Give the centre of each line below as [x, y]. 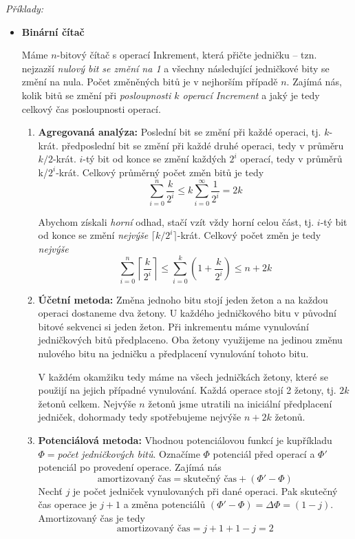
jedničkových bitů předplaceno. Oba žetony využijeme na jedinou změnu [190, 340]
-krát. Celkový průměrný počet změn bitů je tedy [160, 172]
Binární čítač [53, 31]
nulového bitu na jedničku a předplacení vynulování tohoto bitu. [173, 353]
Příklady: [25, 8]
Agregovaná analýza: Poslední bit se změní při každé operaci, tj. [180, 132]
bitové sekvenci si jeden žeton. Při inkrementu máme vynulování [173, 326]
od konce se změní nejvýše [93, 235]
